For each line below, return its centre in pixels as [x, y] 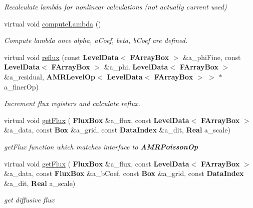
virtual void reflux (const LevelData [61, 57]
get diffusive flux [29, 200]
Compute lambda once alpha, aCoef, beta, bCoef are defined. [96, 40]
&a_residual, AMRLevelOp [50, 76]
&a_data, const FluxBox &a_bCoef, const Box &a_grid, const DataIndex [124, 173]
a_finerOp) [21, 86]
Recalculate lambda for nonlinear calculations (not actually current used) [115, 6]
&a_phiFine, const [212, 57]
